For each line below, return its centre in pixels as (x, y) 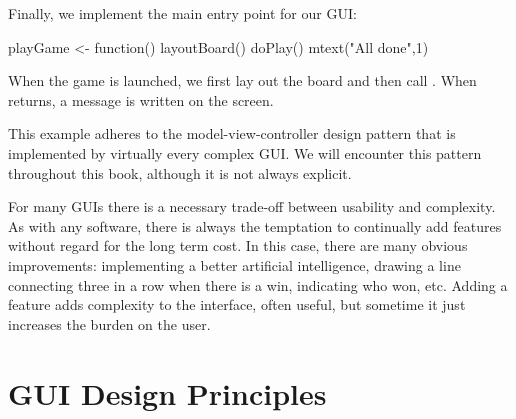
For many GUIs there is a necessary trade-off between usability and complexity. (252, 206)
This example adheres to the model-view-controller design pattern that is (232, 133)
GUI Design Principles (167, 392)
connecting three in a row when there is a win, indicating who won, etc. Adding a (258, 284)
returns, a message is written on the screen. (141, 99)
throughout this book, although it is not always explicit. (180, 172)
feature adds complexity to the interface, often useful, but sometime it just (237, 304)
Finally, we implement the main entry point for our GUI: (182, 13)
